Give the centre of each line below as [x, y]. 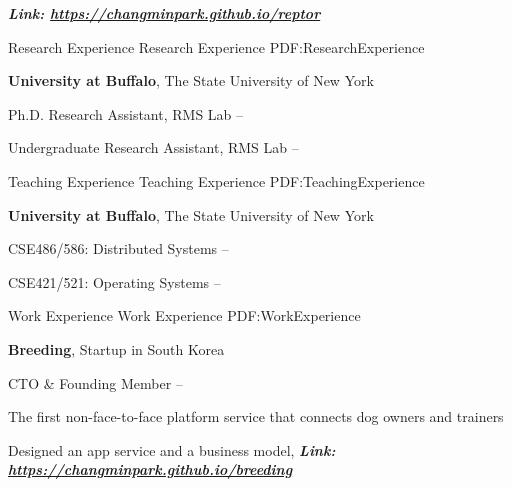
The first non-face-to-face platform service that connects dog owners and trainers [256, 416]
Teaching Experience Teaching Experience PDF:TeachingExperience [216, 180]
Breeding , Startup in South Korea [116, 348]
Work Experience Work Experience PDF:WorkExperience [184, 315]
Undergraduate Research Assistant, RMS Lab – [153, 147]
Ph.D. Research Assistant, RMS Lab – [126, 113]
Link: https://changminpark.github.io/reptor [164, 13]
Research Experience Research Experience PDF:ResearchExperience [216, 46]
